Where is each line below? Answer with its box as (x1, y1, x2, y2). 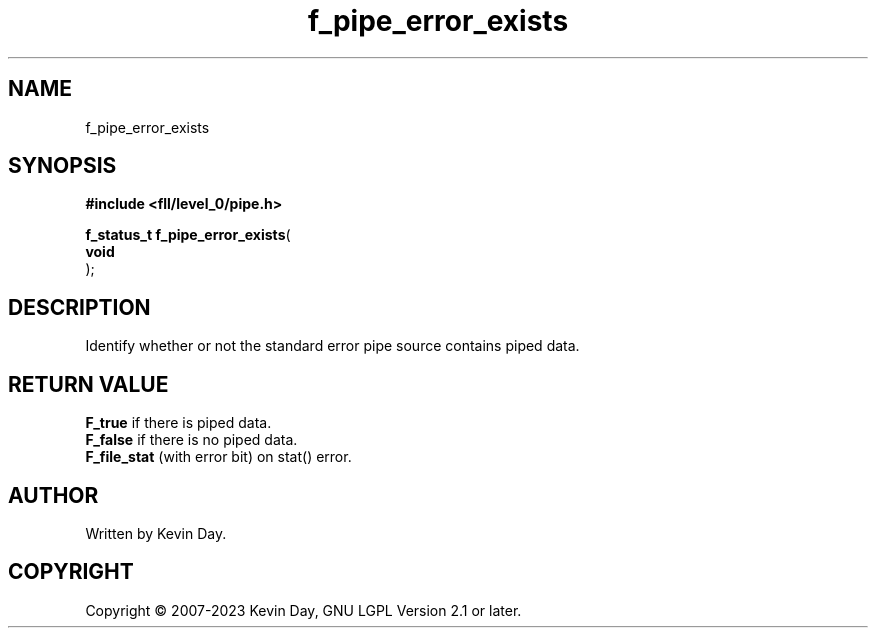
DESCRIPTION (8, 294, 151, 320)
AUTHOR (8, 482, 99, 508)
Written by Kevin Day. (85, 524, 227, 542)
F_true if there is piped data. (85, 414, 272, 432)
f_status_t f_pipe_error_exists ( (85, 226, 291, 244)
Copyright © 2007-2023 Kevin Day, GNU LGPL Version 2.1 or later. (85, 601, 522, 619)
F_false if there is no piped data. (85, 431, 298, 449)
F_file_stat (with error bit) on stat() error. (85, 448, 352, 466)
